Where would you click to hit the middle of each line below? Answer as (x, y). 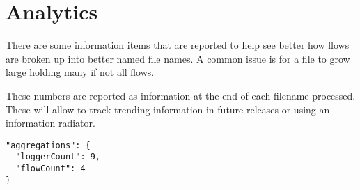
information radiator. (50, 123)
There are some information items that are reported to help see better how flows (178, 45)
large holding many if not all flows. (80, 72)
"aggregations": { (48, 145)
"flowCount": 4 (50, 168)
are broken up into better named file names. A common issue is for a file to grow (178, 58)
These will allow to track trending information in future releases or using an (168, 109)
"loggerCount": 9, (58, 157)
